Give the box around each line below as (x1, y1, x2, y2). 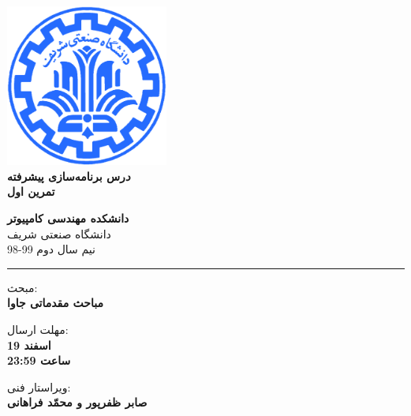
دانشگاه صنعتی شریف (7, 225, 111, 242)
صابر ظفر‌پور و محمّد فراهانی (7, 394, 148, 410)
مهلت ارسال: (7, 320, 69, 337)
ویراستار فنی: (7, 378, 71, 395)
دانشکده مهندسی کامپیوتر (7, 209, 129, 226)
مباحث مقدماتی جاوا (7, 294, 103, 311)
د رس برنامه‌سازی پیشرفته (7, 167, 131, 184)
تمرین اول (7, 183, 55, 200)
